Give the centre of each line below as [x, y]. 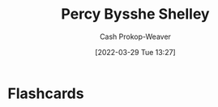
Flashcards [46, 93]
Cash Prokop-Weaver [135, 36]
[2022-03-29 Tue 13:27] [135, 52]
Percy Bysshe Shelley [135, 14]
